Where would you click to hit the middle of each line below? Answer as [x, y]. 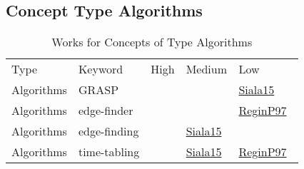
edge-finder [106, 111]
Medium [206, 69]
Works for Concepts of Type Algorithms [152, 42]
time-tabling [109, 152]
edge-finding [108, 131]
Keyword [101, 69]
